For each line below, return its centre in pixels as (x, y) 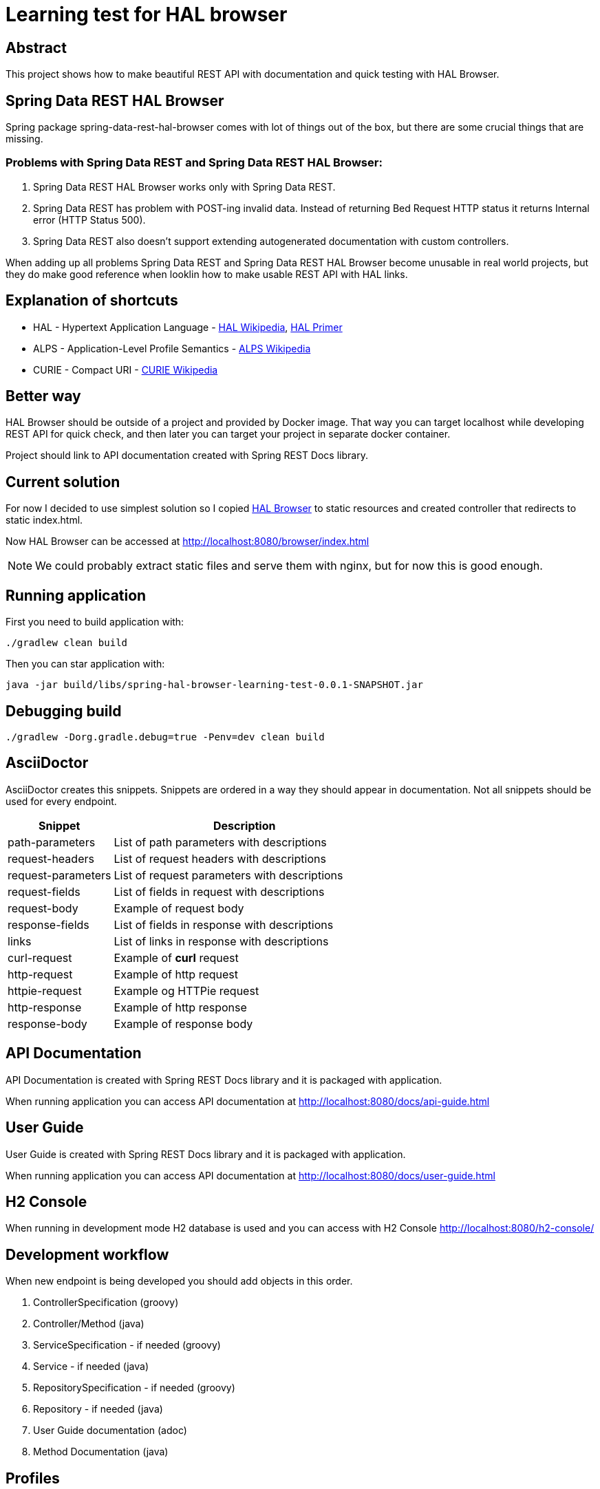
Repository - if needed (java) (98, 1409)
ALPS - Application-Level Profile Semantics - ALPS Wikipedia (172, 348)
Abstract (36, 47)
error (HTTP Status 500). (89, 219)
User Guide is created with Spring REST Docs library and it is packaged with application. (206, 1154)
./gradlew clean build (67, 643)
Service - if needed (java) (91, 1367)
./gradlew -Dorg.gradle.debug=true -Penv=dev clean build (165, 737)
